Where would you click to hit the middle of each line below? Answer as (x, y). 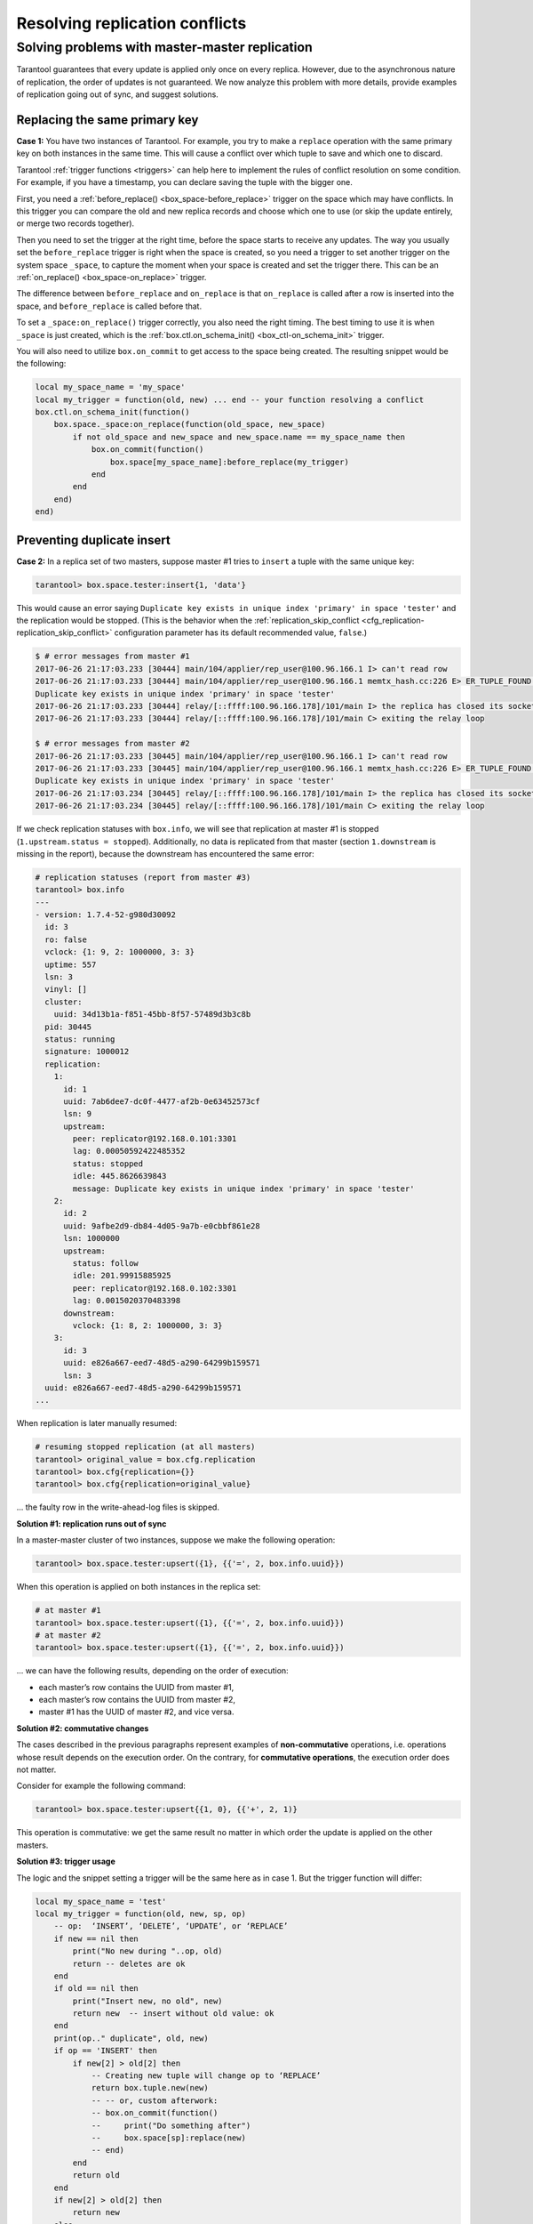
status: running (80, 1039)
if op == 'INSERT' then (105, 2051)
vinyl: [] (66, 989)
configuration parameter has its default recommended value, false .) (241, 633)
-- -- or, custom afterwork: (155, 2100)
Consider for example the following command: (101, 1786)
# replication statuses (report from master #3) (143, 877)
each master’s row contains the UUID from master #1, (136, 1687)
